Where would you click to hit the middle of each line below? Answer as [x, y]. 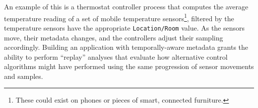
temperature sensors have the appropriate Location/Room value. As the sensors [125, 27]
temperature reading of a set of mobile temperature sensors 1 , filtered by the [119, 17]
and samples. [24, 76]
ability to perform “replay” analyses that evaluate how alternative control [116, 56]
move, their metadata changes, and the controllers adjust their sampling [114, 37]
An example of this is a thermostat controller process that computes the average [126, 6]
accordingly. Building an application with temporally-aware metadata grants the [126, 47]
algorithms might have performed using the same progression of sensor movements [129, 66]
